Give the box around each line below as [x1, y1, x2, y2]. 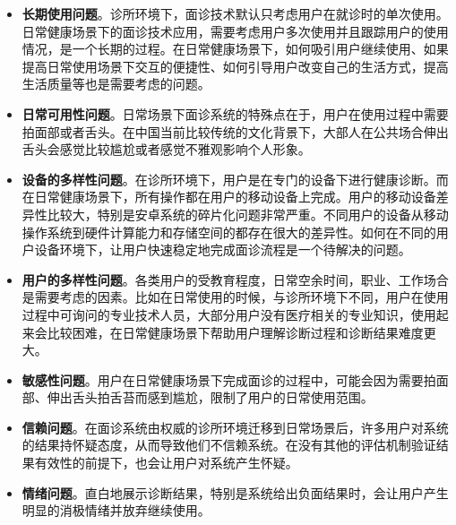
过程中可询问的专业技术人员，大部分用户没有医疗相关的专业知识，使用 [22, 305, 436, 323]
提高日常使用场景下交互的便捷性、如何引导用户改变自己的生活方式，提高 [22, 56, 449, 75]
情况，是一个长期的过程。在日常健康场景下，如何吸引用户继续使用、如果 [22, 39, 449, 58]
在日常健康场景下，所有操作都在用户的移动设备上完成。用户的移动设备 [22, 187, 436, 206]
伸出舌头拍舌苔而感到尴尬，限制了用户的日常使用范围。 [47, 388, 374, 407]
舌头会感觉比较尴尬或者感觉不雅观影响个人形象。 [22, 140, 311, 159]
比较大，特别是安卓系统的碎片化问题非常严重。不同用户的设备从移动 [47, 204, 449, 223]
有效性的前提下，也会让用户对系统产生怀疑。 [34, 453, 298, 472]
